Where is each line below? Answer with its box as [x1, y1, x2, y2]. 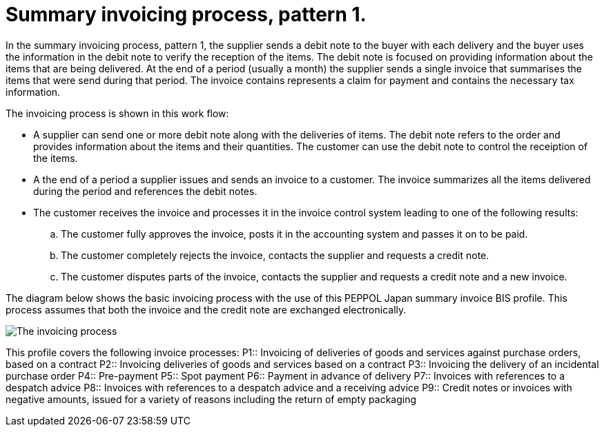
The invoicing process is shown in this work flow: [6, 107, 229, 119]
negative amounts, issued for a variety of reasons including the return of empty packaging [6, 393, 417, 405]
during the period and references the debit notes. [33, 185, 257, 197]
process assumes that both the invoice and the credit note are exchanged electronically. [6, 303, 407, 316]
